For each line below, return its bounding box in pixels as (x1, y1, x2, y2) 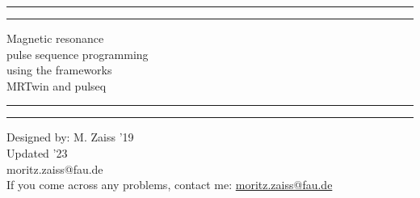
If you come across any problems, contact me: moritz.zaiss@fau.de (6, 176, 333, 193)
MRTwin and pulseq (6, 77, 107, 94)
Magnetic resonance (6, 30, 104, 46)
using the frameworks (6, 61, 112, 78)
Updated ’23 (6, 144, 68, 161)
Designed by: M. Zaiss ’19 (6, 128, 134, 145)
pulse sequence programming (6, 45, 149, 62)
